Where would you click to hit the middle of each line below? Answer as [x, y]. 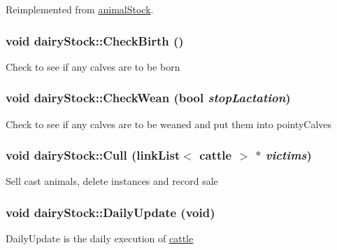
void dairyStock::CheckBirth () [95, 40]
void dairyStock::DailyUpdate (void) [110, 212]
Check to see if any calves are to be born [93, 66]
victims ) [288, 155]
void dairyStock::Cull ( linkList [93, 155]
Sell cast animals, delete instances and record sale [112, 181]
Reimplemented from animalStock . [80, 9]
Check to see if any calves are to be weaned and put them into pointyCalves [169, 124]
